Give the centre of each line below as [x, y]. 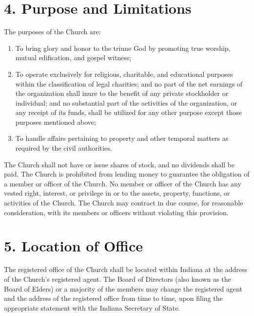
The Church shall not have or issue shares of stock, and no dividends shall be [119, 164]
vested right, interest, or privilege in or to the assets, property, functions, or [117, 193]
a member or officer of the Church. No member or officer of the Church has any [123, 183]
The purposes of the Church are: [52, 32]
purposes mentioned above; [56, 122]
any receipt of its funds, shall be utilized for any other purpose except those [128, 112]
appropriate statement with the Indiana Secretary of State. [92, 307]
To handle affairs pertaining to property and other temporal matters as [122, 138]
